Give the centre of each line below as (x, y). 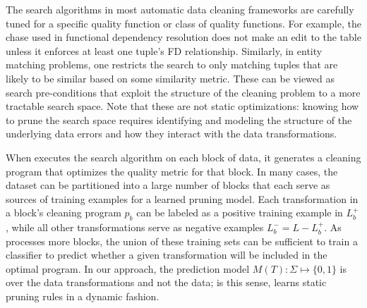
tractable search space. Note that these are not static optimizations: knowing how (182, 106)
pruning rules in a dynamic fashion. (83, 296)
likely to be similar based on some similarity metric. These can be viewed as (170, 78)
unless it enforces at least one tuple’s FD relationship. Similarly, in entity (164, 50)
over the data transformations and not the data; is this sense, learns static (166, 282)
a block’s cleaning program (64, 212)
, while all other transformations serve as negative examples (135, 227)
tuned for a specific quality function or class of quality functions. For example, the (183, 23)
